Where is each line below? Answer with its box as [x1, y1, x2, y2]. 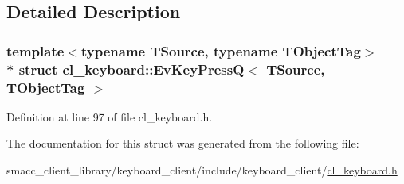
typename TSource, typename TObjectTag [80, 40, 361, 60]
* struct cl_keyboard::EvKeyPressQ [6, 59, 245, 79]
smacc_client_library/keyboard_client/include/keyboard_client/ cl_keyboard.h [6, 162, 398, 178]
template [6, 40, 65, 60]
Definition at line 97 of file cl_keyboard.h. [6, 108, 213, 125]
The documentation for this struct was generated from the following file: [6, 135, 359, 151]
